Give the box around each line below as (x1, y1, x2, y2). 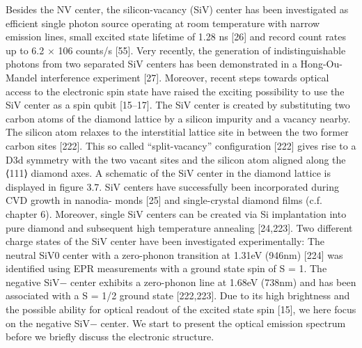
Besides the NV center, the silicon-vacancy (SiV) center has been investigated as (6, 2, 349, 16)
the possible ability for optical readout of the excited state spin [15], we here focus (6, 302, 356, 317)
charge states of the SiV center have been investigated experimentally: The (6, 234, 325, 248)
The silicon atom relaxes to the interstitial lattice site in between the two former (6, 125, 349, 139)
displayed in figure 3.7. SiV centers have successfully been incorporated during (6, 179, 339, 193)
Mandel (6, 70, 38, 84)
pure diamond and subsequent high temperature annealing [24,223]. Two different (6, 220, 353, 235)
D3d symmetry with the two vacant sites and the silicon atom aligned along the (6, 152, 346, 166)
